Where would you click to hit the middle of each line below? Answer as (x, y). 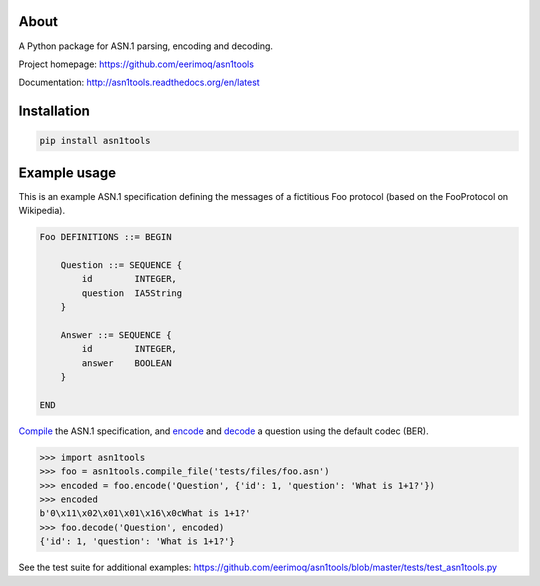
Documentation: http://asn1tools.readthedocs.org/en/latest (139, 82)
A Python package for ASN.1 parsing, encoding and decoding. (146, 46)
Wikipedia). (41, 211)
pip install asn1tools (95, 141)
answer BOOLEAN (126, 363)
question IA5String (132, 293)
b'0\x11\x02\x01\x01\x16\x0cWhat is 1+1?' (145, 513)
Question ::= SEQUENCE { (121, 264)
